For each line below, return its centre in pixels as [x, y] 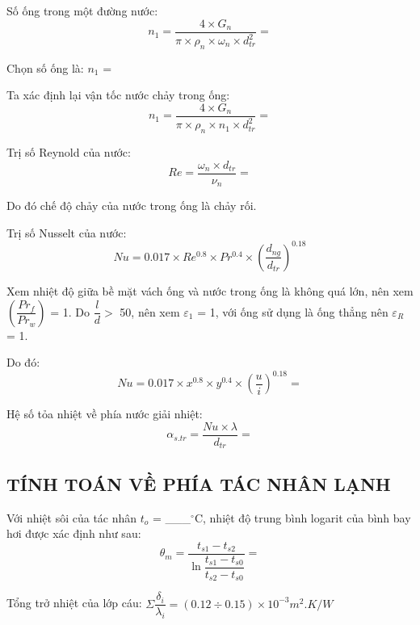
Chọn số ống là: [45, 67]
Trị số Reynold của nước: [69, 152]
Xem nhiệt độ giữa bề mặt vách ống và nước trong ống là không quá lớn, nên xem [210, 290]
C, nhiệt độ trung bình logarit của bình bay [302, 517]
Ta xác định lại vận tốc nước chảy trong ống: [118, 95]
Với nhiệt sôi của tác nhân [72, 517]
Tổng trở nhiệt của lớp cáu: [74, 603]
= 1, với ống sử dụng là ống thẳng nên [293, 311]
